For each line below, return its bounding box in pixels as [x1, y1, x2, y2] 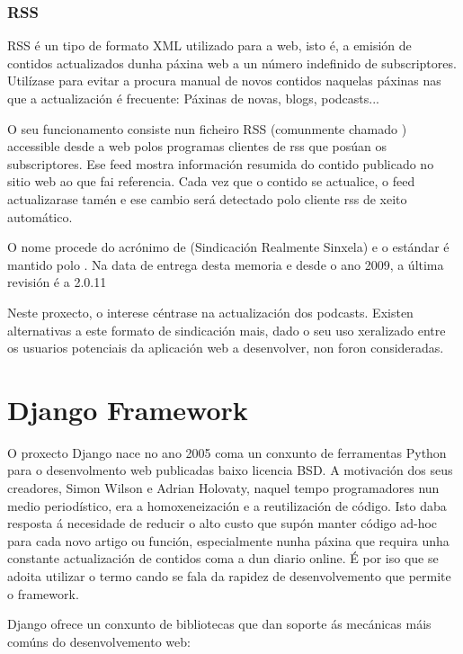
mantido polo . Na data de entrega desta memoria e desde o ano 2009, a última [7, 255, 444, 273]
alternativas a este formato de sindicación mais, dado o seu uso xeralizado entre [7, 320, 446, 339]
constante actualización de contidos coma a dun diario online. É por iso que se [7, 549, 439, 568]
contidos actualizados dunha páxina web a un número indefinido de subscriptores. [7, 53, 457, 72]
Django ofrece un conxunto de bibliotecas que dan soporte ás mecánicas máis [7, 614, 432, 633]
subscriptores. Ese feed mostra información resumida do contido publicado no [7, 154, 434, 173]
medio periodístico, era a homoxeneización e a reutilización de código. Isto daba [7, 496, 447, 515]
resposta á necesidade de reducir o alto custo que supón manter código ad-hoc [7, 514, 438, 533]
